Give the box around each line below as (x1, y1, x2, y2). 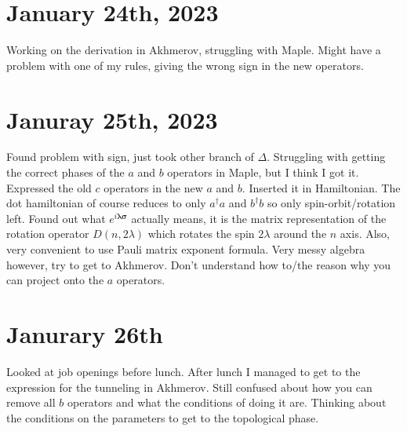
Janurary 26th (6, 317, 163, 349)
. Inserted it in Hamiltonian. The (242, 179, 401, 195)
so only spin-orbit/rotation (267, 195, 396, 211)
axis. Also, (340, 225, 391, 242)
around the (274, 225, 327, 242)
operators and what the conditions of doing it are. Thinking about (67, 394, 387, 411)
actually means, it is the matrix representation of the (131, 210, 387, 226)
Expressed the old (6, 179, 92, 195)
